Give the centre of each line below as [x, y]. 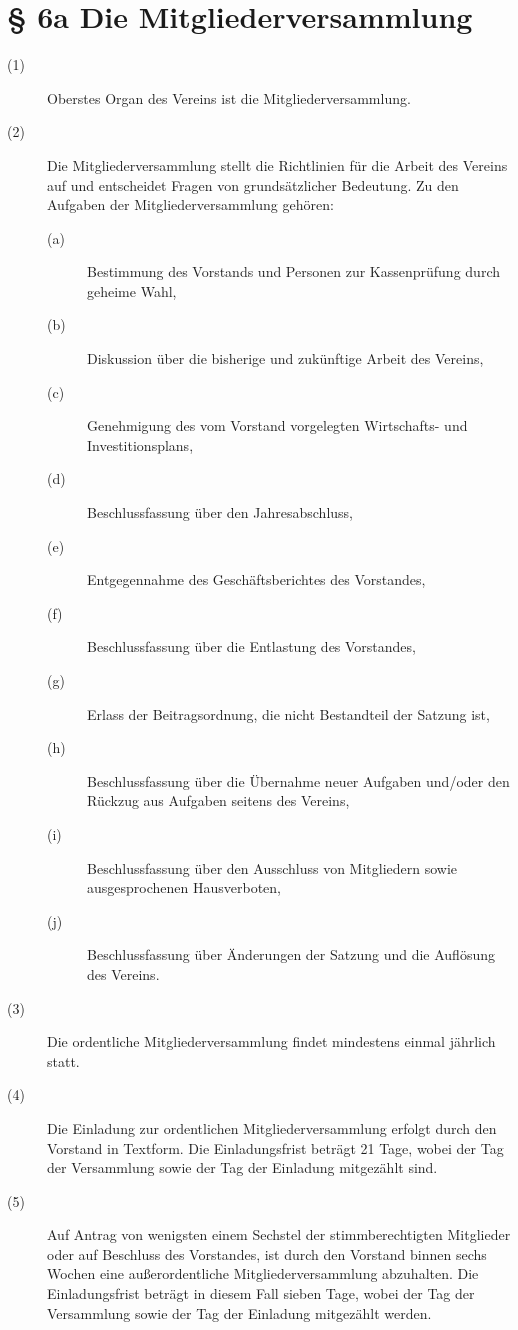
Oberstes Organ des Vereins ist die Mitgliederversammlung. [229, 97]
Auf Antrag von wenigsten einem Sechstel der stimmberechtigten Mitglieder [279, 1234]
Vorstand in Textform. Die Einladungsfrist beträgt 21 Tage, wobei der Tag [275, 1147]
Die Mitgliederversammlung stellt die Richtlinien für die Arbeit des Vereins [277, 164]
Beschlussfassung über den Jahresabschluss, [220, 512]
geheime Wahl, [132, 290]
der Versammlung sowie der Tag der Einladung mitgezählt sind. [242, 1167]
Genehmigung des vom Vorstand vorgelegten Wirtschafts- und [277, 425]
